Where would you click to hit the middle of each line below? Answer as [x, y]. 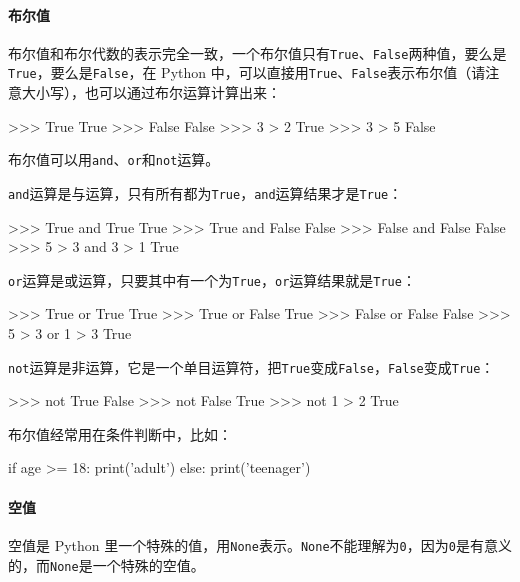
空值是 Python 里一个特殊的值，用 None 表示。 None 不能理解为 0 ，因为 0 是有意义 [260, 544]
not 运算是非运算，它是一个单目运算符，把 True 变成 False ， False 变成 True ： [251, 366]
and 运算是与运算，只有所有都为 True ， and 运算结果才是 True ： [205, 192]
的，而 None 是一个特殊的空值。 [106, 564]
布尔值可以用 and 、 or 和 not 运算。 [114, 159]
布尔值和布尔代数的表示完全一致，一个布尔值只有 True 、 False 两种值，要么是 [257, 52]
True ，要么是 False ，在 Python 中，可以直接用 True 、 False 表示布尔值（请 [247, 72]
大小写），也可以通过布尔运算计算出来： [151, 92]
